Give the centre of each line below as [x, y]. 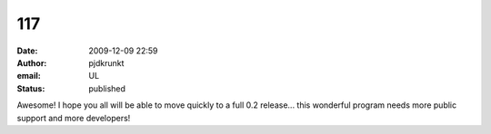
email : [29, 76]
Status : [31, 88]
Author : [32, 62]
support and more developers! [74, 118]
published [107, 88]
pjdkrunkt [106, 62]
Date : [27, 51]
